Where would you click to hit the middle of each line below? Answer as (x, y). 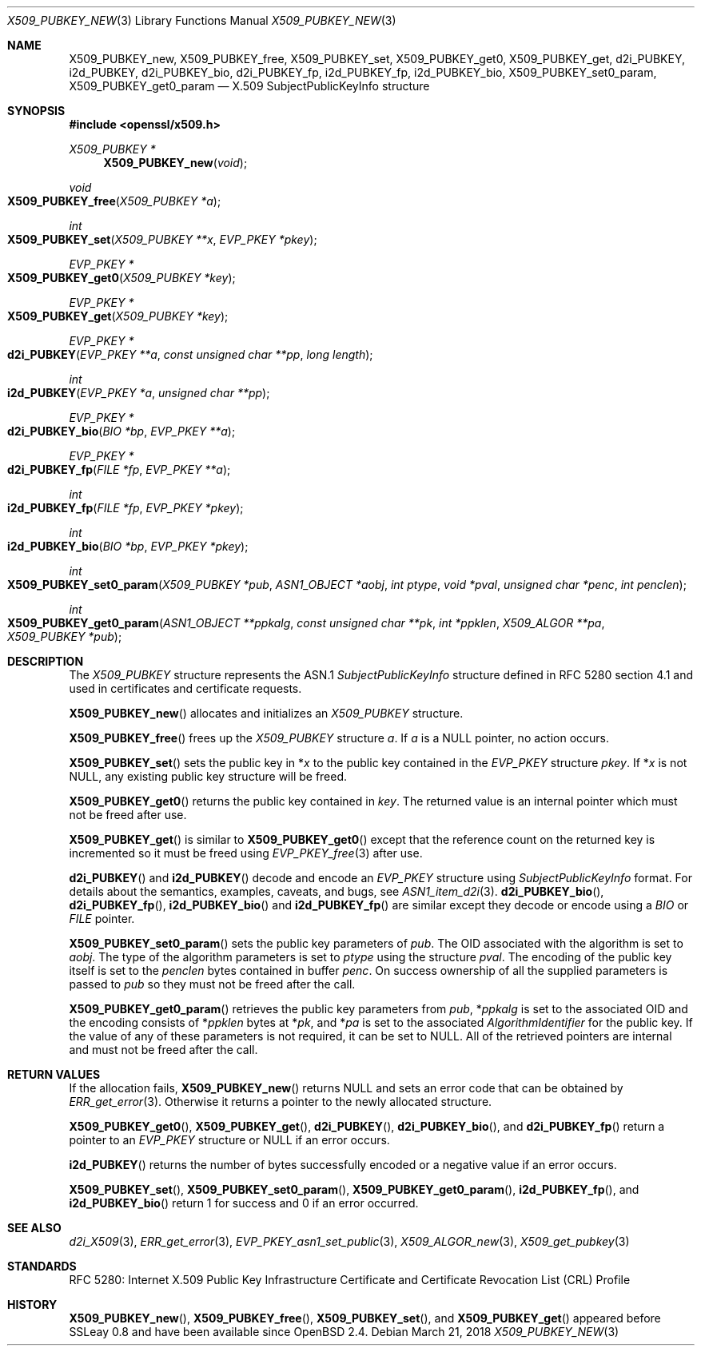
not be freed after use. (128, 815)
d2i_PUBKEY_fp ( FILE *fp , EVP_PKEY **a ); (119, 469)
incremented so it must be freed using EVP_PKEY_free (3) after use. (246, 853)
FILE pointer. (102, 919)
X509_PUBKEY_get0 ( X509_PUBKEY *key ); (121, 278)
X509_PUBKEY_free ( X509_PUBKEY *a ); (114, 201)
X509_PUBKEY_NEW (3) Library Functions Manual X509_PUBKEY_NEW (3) (202, 20)
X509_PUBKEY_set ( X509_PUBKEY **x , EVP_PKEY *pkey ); (162, 239)
